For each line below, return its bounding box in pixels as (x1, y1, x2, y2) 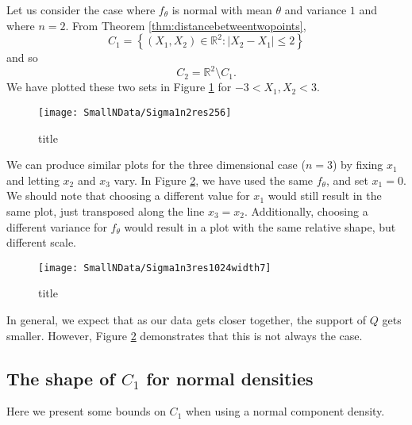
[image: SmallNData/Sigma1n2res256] (38, 106, 232, 118)
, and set (325, 171, 368, 188)
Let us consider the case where (6, 2, 156, 17)
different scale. (6, 234, 76, 251)
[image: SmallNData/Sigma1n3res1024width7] (38, 262, 271, 274)
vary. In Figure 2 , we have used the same (114, 171, 314, 188)
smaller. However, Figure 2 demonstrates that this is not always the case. (6, 327, 363, 343)
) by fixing (332, 156, 383, 173)
